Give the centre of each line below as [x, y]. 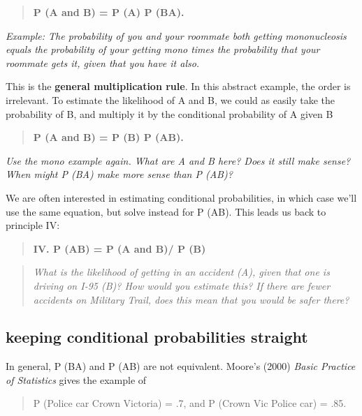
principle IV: [33, 225]
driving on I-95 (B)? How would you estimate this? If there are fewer [182, 285]
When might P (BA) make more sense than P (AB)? [119, 174]
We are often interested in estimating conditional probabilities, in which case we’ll [181, 197]
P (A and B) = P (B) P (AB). [108, 137]
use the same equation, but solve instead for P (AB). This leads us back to [166, 211]
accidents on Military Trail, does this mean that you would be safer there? [191, 299]
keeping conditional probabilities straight [157, 337]
